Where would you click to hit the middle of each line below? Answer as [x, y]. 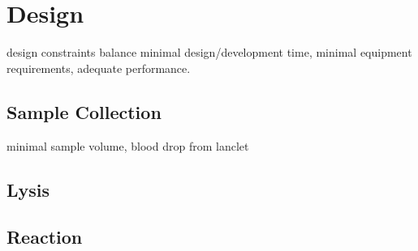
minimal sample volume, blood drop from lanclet [128, 145]
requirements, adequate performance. [99, 68]
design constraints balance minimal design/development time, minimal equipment [209, 52]
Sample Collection [84, 111]
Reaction [45, 237]
